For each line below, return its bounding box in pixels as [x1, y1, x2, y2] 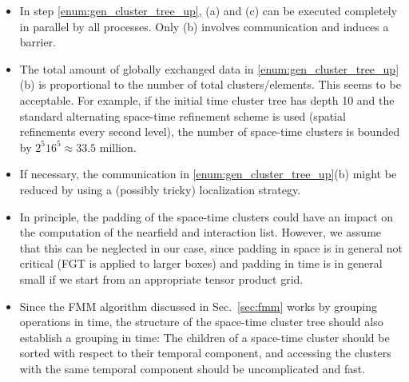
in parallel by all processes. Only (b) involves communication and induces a [19, 18, 389, 34]
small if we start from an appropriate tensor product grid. [19, 270, 304, 287]
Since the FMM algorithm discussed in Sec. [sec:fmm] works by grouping [19, 297, 377, 314]
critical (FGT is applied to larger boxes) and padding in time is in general [19, 255, 383, 272]
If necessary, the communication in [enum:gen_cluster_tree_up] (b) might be [19, 165, 397, 182]
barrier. [19, 34, 57, 50]
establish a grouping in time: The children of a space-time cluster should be [19, 328, 390, 345]
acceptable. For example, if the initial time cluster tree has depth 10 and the [19, 91, 395, 108]
